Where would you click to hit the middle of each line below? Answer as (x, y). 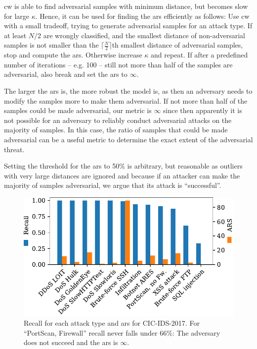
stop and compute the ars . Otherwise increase (73, 55)
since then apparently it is (203, 110)
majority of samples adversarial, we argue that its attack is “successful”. (113, 185)
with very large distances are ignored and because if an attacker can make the (122, 175)
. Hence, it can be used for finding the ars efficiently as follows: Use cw (142, 16)
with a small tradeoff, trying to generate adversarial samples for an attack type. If (128, 26)
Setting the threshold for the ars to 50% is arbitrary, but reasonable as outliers (123, 166)
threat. (14, 149)
